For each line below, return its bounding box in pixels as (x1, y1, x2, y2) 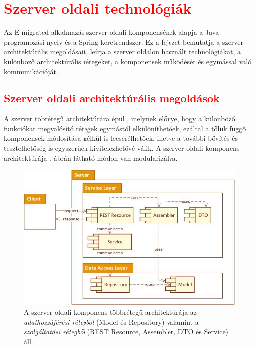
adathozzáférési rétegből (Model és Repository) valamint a (24, 316, 199, 327)
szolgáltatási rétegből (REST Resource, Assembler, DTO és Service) (24, 326, 229, 337)
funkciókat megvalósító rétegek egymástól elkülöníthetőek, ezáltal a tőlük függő (4, 123, 246, 133)
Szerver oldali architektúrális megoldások (4, 90, 220, 106)
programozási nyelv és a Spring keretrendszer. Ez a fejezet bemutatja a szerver (4, 36, 244, 47)
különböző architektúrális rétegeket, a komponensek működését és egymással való (4, 56, 252, 66)
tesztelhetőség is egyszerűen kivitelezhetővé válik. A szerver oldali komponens (4, 143, 240, 153)
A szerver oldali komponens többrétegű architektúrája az (24, 306, 197, 317)
